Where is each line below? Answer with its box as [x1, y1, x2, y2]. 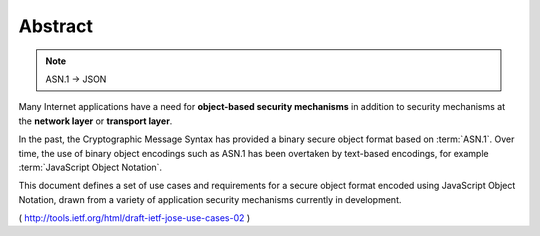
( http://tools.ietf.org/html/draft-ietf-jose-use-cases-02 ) [18, 212, 251, 224]
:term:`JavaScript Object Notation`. [18, 161, 163, 173]
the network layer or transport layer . [18, 115, 173, 127]
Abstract [18, 15, 94, 37]
